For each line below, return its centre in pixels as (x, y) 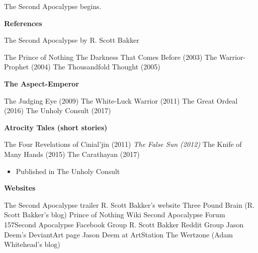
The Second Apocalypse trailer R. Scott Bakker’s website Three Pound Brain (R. (129, 204)
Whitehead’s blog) (32, 244)
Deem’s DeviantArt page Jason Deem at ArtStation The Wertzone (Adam (118, 234)
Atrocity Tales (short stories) (56, 127)
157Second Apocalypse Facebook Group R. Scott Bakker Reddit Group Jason (124, 224)
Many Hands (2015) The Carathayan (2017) (72, 154)
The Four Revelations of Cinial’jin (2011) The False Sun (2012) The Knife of (123, 144)
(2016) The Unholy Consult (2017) (58, 110)
